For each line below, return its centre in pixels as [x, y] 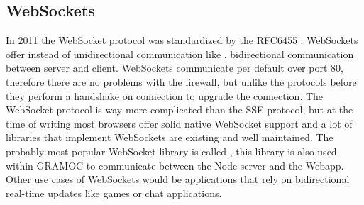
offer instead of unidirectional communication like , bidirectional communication [180, 54]
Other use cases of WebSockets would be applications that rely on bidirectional [178, 179]
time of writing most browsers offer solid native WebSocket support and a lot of [179, 123]
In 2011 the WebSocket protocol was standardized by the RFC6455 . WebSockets [182, 40]
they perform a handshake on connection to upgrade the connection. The [165, 95]
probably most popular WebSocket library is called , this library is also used [171, 151]
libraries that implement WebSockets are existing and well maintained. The [170, 137]
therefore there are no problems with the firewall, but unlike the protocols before [181, 81]
